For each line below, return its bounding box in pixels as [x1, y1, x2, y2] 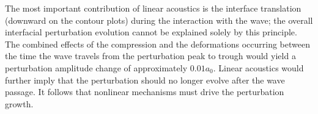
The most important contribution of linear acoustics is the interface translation [5, 2, 301, 14]
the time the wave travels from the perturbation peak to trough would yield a [5, 49, 296, 62]
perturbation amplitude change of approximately [5, 61, 188, 74]
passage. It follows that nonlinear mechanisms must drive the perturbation [5, 85, 284, 98]
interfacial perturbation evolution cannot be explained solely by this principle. [5, 26, 297, 38]
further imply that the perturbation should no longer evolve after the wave [5, 73, 285, 86]
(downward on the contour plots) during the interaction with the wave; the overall [5, 13, 313, 26]
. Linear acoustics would [213, 61, 304, 74]
